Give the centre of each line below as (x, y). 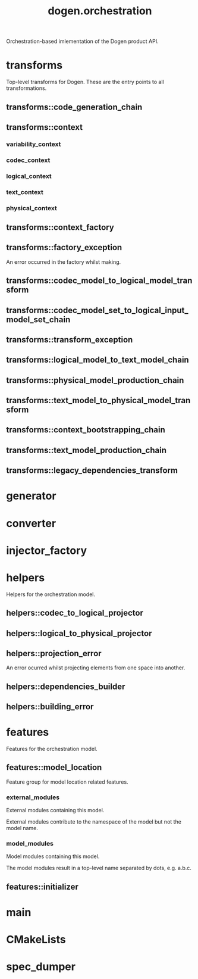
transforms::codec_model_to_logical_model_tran (99, 281)
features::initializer (42, 886)
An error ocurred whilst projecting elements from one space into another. (96, 668)
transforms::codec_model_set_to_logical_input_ (97, 310)
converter (31, 523)
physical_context (32, 208)
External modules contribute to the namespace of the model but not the (94, 822)
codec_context (28, 160)
